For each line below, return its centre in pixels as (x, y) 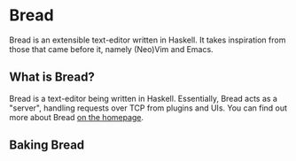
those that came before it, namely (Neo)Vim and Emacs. (112, 49)
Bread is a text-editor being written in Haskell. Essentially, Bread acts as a (143, 98)
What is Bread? (52, 77)
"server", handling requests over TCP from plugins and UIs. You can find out (148, 108)
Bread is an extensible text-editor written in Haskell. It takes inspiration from (148, 40)
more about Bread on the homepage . (77, 117)
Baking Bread (47, 146)
